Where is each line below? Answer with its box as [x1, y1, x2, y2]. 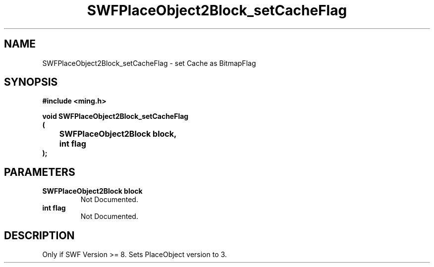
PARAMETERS [4, 165, 75, 178]
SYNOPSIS [4, 76, 58, 89]
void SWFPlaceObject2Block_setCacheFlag [42, 112, 189, 121]
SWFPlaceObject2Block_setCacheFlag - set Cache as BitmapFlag [42, 58, 256, 67]
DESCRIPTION [4, 229, 75, 242]
